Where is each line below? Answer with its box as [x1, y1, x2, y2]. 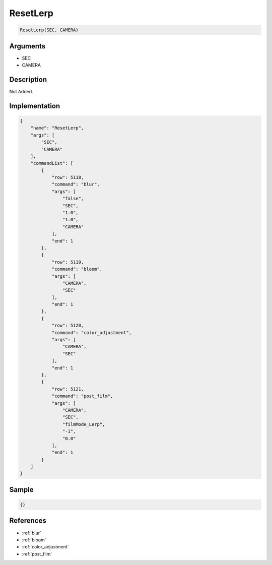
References [9, 517, 46, 525]
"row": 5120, [51, 323, 84, 329]
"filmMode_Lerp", [62, 421, 105, 427]
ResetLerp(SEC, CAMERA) [20, 27, 79, 33]
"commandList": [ [30, 160, 74, 166]
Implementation [9, 101, 60, 110]
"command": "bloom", [51, 266, 103, 272]
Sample [9, 485, 34, 494]
